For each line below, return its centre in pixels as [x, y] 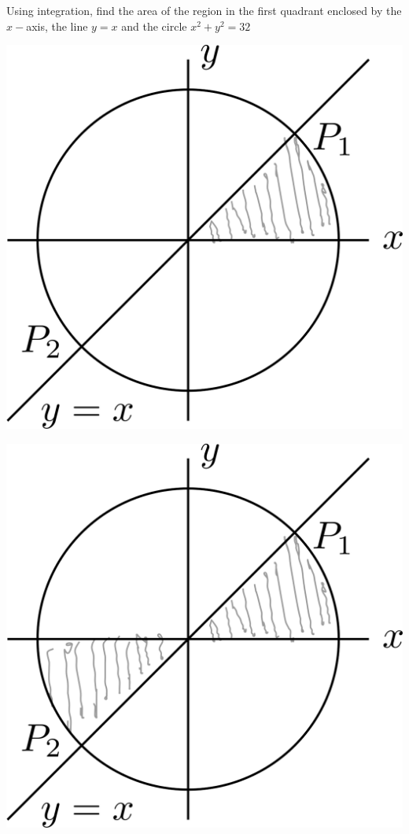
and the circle [154, 26]
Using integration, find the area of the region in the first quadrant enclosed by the [204, 10]
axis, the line [57, 26]
